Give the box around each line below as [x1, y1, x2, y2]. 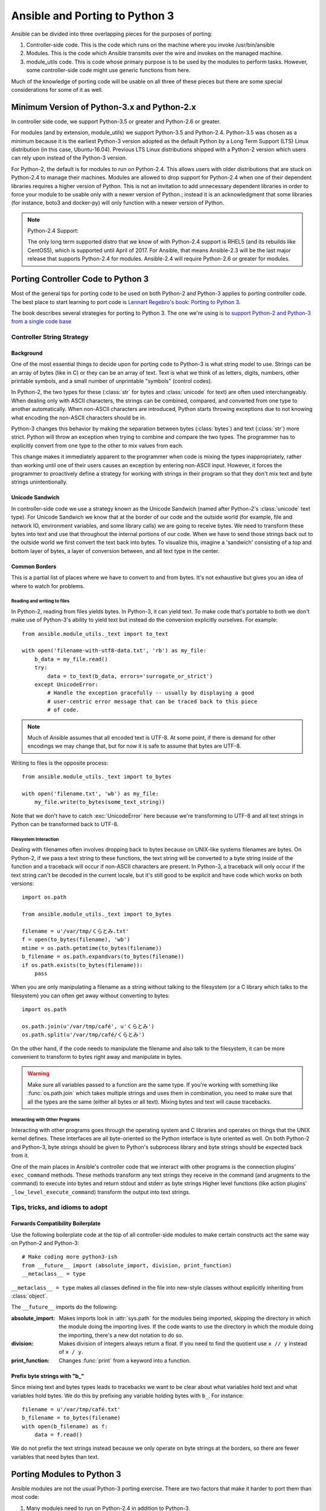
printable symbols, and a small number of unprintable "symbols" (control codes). [11, 378, 213, 385]
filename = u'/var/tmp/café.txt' [22, 1406, 121, 1412]
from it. [11, 1152, 30, 1159]
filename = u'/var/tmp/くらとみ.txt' [22, 928, 129, 934]
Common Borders [11, 563, 57, 570]
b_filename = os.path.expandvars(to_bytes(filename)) [22, 953, 184, 960]
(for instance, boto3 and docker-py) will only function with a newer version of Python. [11, 199, 225, 207]
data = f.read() [34, 1431, 83, 1438]
